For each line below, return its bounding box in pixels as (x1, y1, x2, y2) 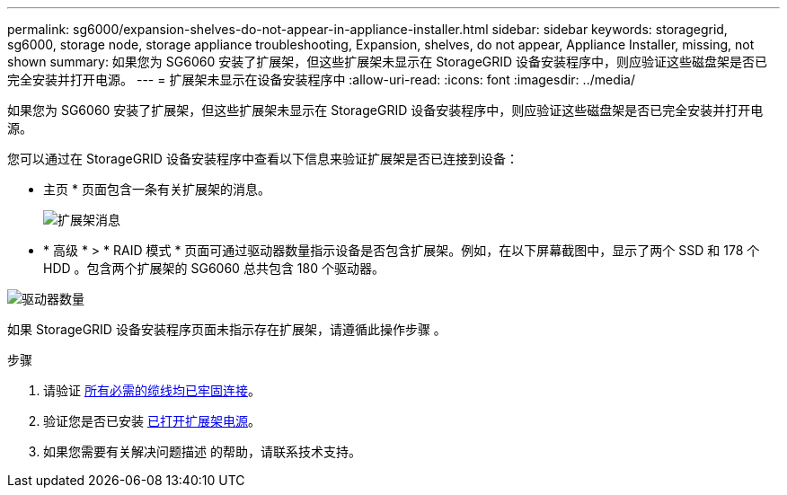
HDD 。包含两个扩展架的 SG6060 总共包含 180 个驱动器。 (43, 261, 385, 276)
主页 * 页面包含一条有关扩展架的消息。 (43, 181, 270, 197)
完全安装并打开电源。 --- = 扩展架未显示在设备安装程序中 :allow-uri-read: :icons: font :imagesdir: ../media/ (7, 72, 636, 87)
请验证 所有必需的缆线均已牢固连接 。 (43, 383, 261, 398)
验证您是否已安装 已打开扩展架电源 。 (43, 413, 261, 429)
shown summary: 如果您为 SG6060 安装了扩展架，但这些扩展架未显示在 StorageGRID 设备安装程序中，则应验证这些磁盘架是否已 (7, 54, 768, 69)
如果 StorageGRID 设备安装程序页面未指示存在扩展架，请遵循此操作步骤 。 (7, 322, 447, 337)
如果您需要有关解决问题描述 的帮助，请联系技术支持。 (43, 444, 361, 459)
